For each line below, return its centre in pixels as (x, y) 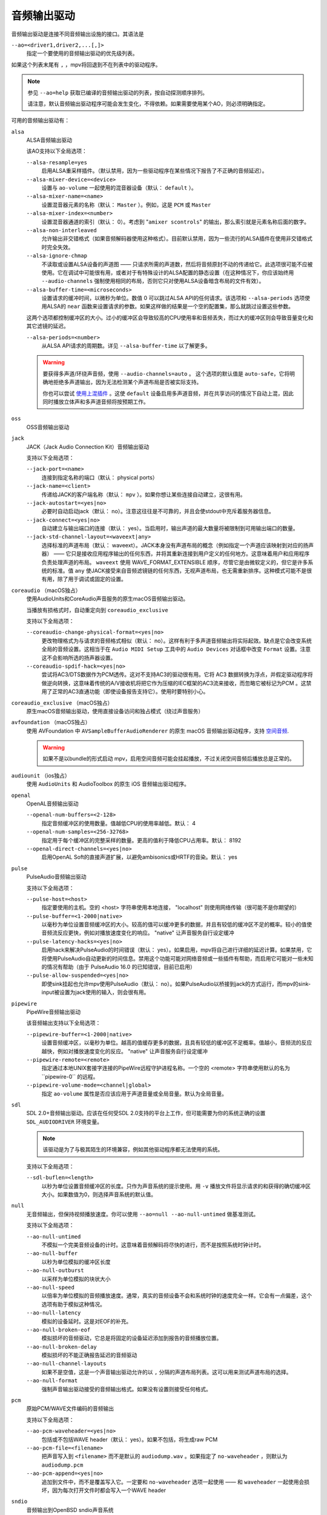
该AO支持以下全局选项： (57, 151)
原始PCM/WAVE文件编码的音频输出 (70, 1408)
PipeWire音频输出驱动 (54, 1012)
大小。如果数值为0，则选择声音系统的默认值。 (99, 1194)
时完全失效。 (58, 247)
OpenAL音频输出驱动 (52, 804)
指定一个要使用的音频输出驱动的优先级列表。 (82, 53)
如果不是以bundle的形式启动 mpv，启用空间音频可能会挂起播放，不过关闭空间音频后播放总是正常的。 (169, 759)
